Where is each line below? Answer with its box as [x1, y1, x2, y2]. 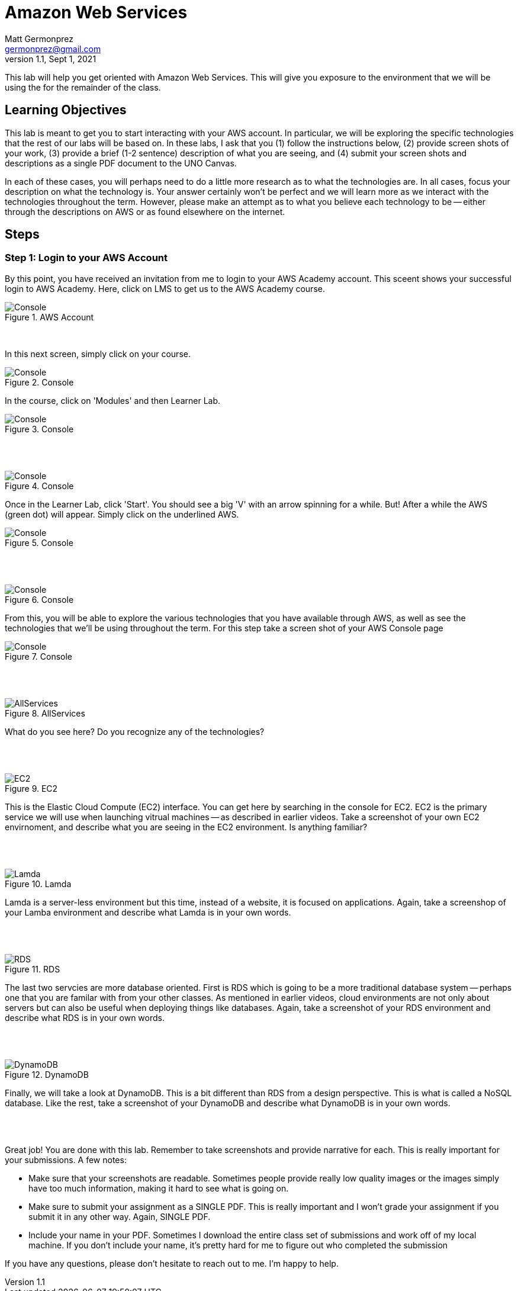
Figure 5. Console [5, 537, 73, 548]
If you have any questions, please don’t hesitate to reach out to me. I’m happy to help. [5, 1258, 339, 1268]
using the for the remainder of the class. [5, 82, 161, 92]
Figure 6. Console [5, 594, 74, 605]
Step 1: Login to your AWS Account [5, 252, 168, 264]
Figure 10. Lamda [5, 878, 72, 889]
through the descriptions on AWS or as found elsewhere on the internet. [5, 206, 285, 217]
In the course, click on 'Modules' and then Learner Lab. [5, 395, 221, 406]
